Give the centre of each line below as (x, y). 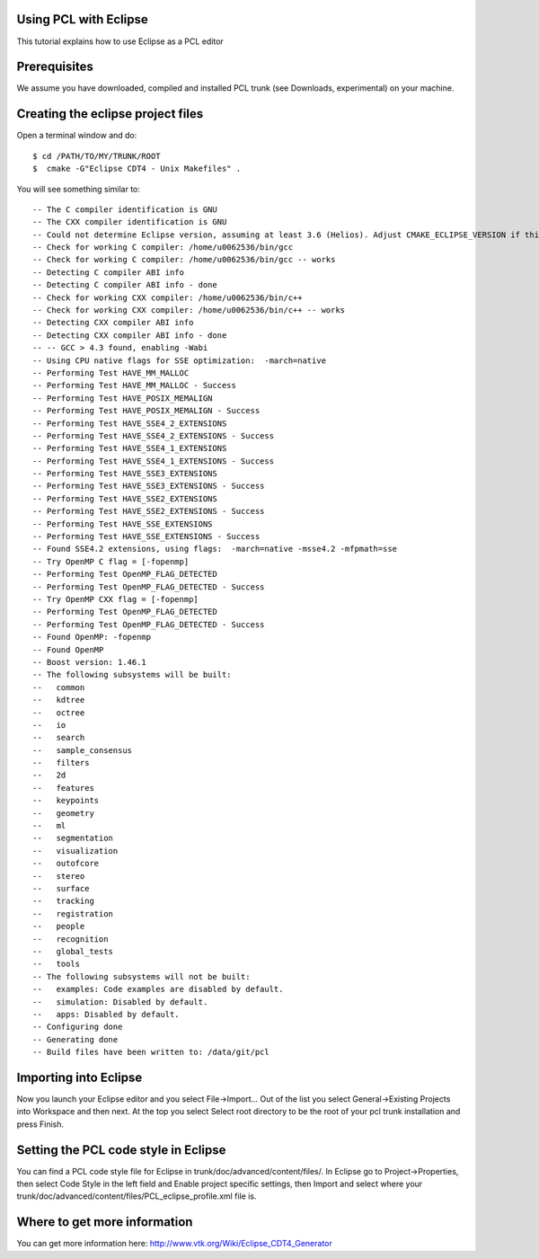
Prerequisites (55, 67)
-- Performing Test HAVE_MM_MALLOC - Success (135, 386)
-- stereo (59, 876)
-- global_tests (73, 951)
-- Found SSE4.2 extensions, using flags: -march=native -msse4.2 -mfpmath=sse (215, 549)
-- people (59, 927)
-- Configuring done (78, 1027)
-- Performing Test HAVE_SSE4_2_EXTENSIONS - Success (153, 435)
